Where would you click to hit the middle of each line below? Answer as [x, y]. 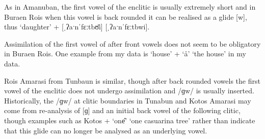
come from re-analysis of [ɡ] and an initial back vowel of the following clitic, [122, 110]
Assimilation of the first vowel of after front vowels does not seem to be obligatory [132, 43]
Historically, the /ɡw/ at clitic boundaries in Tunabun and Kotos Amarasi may [128, 100]
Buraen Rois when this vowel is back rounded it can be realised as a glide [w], [126, 16]
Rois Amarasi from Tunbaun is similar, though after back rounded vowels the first [132, 80]
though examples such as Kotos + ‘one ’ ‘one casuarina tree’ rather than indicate [130, 120]
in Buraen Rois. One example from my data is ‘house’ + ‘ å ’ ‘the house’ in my [125, 54]
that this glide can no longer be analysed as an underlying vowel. [106, 130]
